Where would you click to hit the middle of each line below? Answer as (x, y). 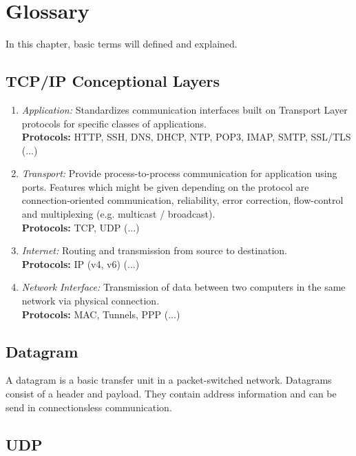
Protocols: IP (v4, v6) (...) (81, 263)
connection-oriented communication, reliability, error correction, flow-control (182, 200)
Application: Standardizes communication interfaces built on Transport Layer (185, 109)
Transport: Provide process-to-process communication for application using (179, 173)
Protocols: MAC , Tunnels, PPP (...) (101, 314)
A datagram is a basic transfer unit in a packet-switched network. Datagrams (169, 380)
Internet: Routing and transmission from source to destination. (154, 250)
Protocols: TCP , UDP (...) (81, 227)
